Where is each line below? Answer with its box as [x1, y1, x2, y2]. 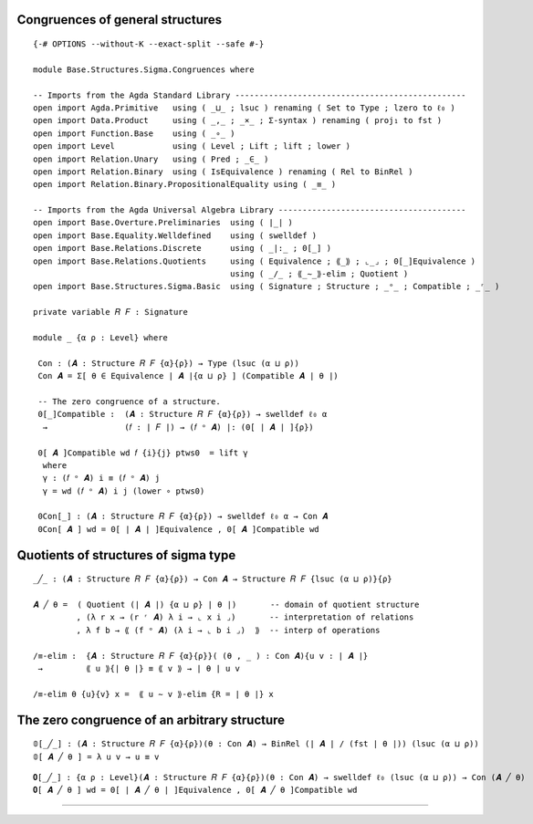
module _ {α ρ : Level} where [33, 333, 169, 342]
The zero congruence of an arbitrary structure [16, 712, 286, 727]
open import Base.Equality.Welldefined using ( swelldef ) [33, 230, 318, 241]
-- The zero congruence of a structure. [37, 396, 221, 406]
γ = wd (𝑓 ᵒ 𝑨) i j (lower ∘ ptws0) [42, 485, 205, 496]
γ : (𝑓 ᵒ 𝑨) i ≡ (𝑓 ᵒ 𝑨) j [42, 473, 161, 484]
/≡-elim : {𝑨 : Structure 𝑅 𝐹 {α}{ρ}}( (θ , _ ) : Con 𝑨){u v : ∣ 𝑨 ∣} [33, 651, 369, 661]
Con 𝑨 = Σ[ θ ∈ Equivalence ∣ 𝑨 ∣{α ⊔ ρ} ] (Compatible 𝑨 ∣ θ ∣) [37, 370, 339, 381]
